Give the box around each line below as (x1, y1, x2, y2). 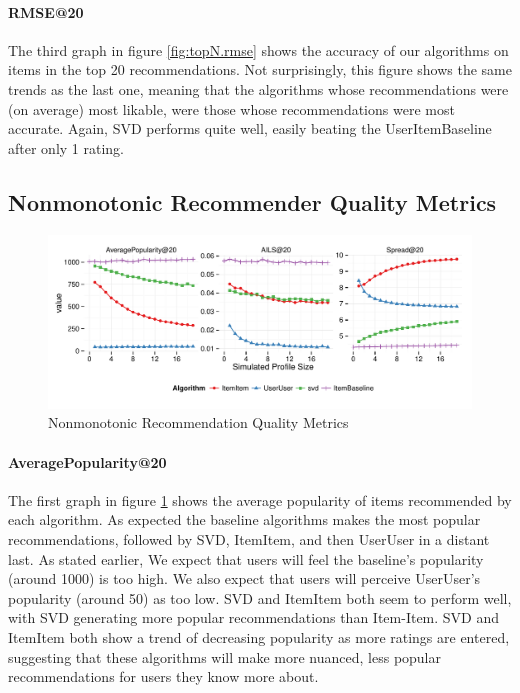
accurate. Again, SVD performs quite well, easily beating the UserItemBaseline (8, 118, 492, 139)
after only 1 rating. (8, 137, 124, 158)
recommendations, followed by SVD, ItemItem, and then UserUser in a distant (8, 529, 490, 550)
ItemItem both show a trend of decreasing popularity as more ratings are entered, (8, 627, 510, 648)
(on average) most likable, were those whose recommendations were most (8, 98, 455, 119)
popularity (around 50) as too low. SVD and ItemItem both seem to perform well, (8, 587, 512, 608)
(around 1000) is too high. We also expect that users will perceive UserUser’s (8, 568, 481, 589)
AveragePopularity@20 (8, 451, 167, 472)
